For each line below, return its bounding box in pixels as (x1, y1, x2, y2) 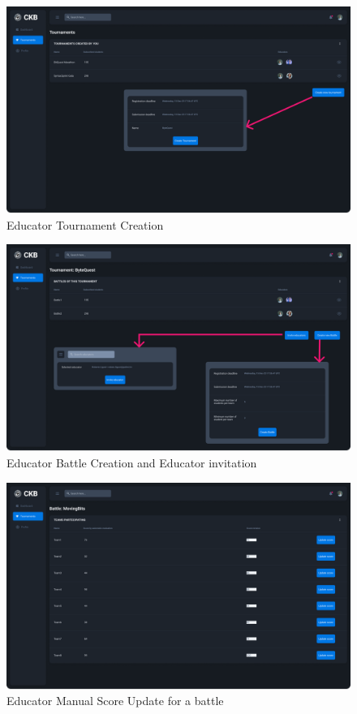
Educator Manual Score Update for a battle (6, 692, 224, 709)
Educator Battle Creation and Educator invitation (6, 454, 257, 471)
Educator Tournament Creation (6, 216, 164, 233)
